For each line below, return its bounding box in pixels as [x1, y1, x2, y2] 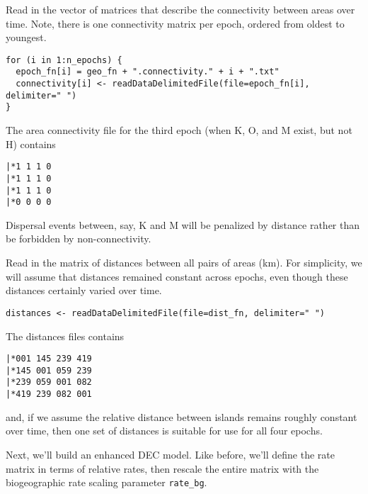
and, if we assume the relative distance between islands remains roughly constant [6, 409, 357, 424]
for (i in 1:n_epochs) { [6, 55, 122, 65]
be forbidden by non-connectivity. [6, 231, 151, 246]
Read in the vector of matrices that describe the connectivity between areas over [6, 2, 355, 16]
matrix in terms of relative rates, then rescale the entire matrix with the [6, 461, 319, 476]
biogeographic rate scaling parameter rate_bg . [6, 475, 207, 490]
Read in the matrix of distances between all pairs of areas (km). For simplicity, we [6, 255, 362, 270]
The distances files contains [6, 328, 125, 343]
